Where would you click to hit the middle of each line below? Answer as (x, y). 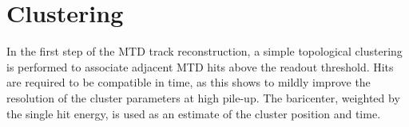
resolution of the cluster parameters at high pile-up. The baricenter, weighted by (203, 97)
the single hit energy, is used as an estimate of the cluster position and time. (194, 113)
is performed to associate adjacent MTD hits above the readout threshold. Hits (200, 66)
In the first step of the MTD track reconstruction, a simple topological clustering (204, 51)
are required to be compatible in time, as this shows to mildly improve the (189, 82)
